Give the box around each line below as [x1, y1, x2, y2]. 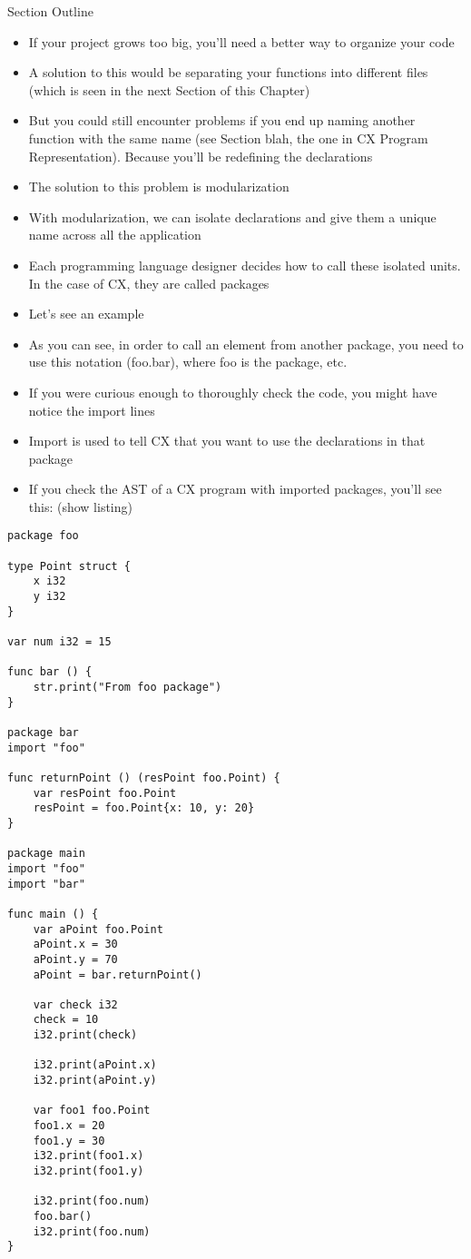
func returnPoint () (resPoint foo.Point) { [7, 771, 280, 784]
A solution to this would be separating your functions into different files [28, 63, 428, 82]
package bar [7, 726, 79, 739]
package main [7, 847, 85, 861]
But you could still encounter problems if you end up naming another [28, 111, 416, 130]
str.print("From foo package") [33, 681, 222, 694]
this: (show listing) [28, 497, 132, 516]
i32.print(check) [33, 1028, 138, 1042]
